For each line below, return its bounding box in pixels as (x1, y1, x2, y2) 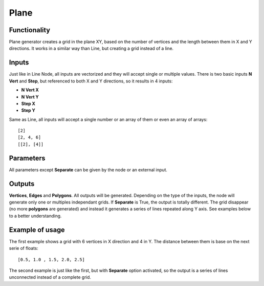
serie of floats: (9, 245, 39, 251)
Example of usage (9, 225, 65, 234)
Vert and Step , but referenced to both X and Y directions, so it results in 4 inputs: (9, 78, 173, 84)
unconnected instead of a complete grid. (9, 274, 91, 280)
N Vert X (21, 87, 39, 93)
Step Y (21, 107, 35, 113)
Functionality (9, 26, 50, 34)
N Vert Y (21, 94, 39, 100)
